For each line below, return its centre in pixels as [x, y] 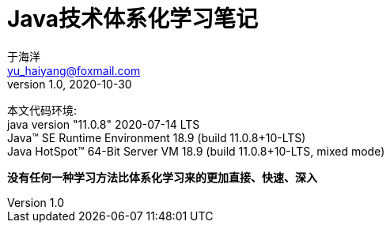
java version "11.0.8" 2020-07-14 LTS [104, 124]
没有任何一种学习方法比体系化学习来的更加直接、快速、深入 [162, 177]
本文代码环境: [42, 110]
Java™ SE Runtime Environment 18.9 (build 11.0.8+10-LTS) [157, 137]
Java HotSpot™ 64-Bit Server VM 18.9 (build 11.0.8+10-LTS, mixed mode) [196, 151]
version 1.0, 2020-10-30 [70, 84]
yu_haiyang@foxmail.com [74, 70]
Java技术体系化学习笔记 [133, 19]
